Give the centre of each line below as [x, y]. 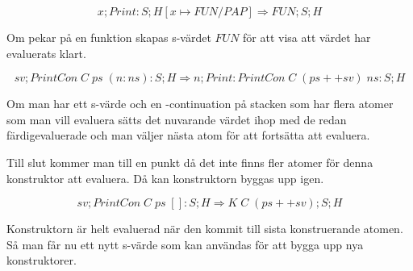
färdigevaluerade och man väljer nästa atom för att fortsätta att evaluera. [188, 135]
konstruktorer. [42, 260]
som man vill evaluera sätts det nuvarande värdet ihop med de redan [177, 119]
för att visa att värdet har [307, 37]
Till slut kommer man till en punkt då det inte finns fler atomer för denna [190, 162]
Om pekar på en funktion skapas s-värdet [109, 37]
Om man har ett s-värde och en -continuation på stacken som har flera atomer [200, 104]
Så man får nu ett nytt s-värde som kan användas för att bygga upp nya [185, 244]
